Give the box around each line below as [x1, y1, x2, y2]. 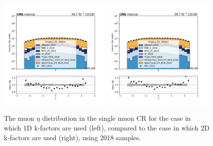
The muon [4, 113, 34, 123]
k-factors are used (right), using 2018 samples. [4, 132, 141, 142]
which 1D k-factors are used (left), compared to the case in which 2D [4, 122, 210, 132]
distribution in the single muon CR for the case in [42, 113, 191, 123]
